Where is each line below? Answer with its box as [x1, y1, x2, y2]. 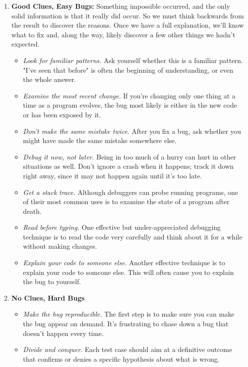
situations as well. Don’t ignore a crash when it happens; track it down [23, 161, 234, 171]
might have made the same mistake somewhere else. [23, 135, 177, 145]
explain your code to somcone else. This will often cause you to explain [23, 267, 234, 277]
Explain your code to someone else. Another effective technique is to [23, 257, 225, 268]
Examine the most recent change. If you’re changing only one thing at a [23, 90, 235, 100]
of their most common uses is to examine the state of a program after [23, 196, 230, 207]
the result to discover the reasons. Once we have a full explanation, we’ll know [11, 20, 244, 30]
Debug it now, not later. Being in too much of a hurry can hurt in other [23, 151, 236, 161]
